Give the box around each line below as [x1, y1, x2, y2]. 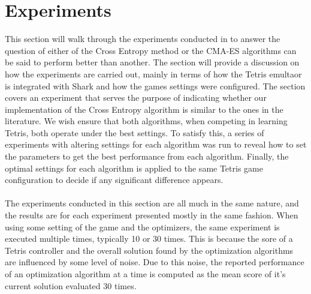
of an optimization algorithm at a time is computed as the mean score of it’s [5, 268, 286, 280]
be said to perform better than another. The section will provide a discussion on [5, 56, 300, 68]
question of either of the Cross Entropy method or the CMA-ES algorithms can [5, 44, 297, 56]
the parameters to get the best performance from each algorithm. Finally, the [5, 150, 289, 163]
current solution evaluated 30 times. [5, 279, 137, 292]
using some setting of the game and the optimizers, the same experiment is [5, 220, 280, 233]
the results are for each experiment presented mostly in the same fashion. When [5, 209, 298, 221]
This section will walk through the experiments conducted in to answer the [5, 32, 280, 45]
